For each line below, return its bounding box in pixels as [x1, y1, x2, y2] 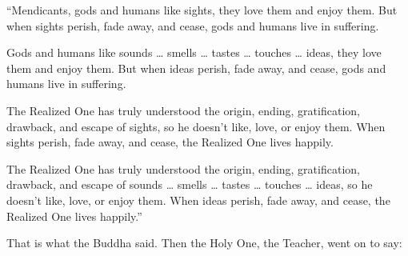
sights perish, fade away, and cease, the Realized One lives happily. [6, 134, 334, 150]
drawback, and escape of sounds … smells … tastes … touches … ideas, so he [6, 176, 373, 193]
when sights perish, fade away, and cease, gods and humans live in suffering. [6, 17, 379, 34]
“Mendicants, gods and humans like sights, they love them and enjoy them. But [6, 2, 398, 18]
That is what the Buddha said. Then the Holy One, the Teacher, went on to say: [6, 234, 402, 251]
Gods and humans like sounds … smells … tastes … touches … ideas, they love [6, 44, 382, 61]
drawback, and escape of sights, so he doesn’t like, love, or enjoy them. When [6, 118, 386, 134]
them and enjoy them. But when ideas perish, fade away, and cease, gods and [6, 59, 386, 76]
